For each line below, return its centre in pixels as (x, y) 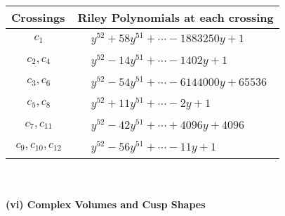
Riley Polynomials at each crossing (175, 17)
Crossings (38, 17)
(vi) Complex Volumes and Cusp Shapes (106, 204)
